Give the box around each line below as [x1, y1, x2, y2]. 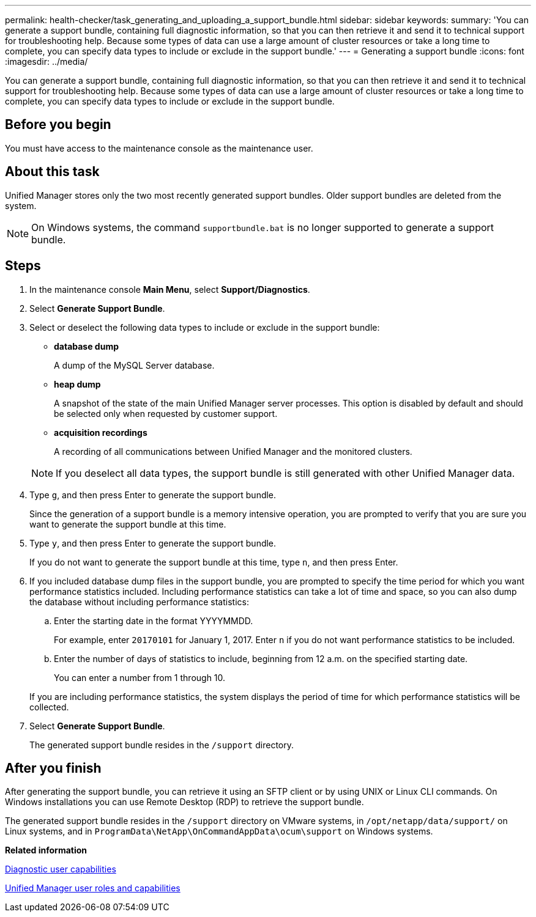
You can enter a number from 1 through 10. [54, 672, 226, 683]
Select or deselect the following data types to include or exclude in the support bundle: [29, 322, 380, 333]
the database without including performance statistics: [29, 596, 249, 607]
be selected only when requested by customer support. [54, 408, 278, 419]
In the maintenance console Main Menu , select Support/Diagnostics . [29, 284, 310, 295]
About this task [5, 164, 100, 180]
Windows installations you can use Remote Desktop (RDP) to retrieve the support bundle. [5, 797, 364, 808]
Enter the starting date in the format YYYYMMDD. [54, 615, 253, 626]
